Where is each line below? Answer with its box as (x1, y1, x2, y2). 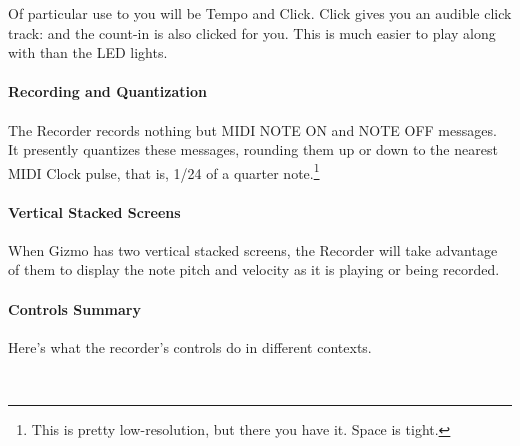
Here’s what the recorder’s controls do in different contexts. (8, 336, 372, 357)
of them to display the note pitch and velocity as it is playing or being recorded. (8, 259, 500, 280)
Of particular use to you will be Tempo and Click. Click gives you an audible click (8, 3, 512, 23)
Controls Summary (8, 298, 141, 319)
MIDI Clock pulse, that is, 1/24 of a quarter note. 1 (8, 159, 320, 183)
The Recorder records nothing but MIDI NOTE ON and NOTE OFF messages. (8, 119, 497, 140)
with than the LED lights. (8, 42, 168, 63)
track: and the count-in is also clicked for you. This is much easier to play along (8, 22, 496, 43)
